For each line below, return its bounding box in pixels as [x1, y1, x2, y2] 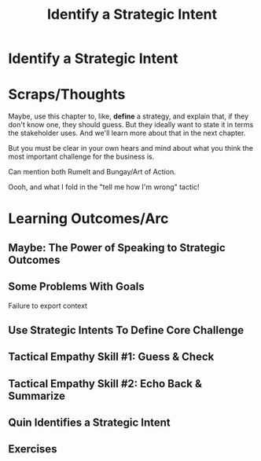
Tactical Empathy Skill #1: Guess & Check [8, 350, 215, 364]
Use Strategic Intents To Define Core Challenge [8, 324, 244, 337]
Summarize [8, 389, 65, 402]
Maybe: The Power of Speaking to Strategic [8, 241, 226, 254]
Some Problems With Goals [8, 280, 145, 294]
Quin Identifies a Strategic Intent [8, 416, 171, 430]
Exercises [8, 442, 57, 456]
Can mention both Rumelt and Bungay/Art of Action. [8, 167, 177, 177]
